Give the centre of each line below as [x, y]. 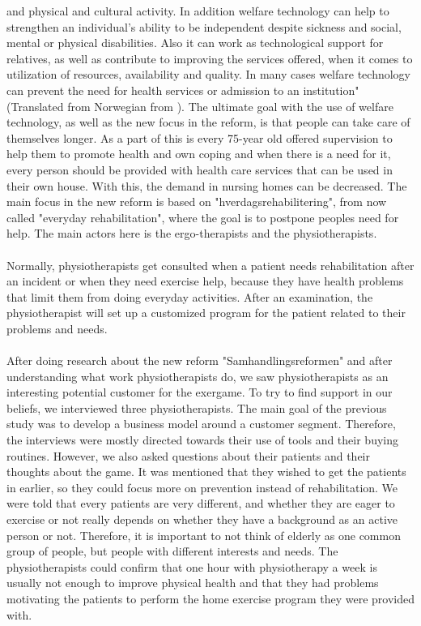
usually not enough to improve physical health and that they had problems [193, 583]
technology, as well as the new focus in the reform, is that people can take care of [208, 122]
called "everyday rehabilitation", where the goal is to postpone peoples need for [203, 217]
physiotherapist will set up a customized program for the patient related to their [206, 313]
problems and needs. [57, 328]
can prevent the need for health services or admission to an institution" [183, 90]
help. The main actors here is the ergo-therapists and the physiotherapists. [192, 233]
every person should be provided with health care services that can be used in [200, 169]
